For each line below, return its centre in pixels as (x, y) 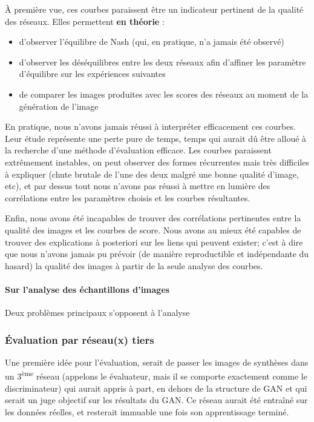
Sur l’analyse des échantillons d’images (87, 289)
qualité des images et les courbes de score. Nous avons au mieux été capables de (153, 229)
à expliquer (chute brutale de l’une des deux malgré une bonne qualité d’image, (152, 174)
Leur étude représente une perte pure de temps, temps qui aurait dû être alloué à (156, 138)
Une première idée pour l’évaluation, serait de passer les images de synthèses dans (157, 362)
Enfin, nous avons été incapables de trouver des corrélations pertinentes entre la (153, 218)
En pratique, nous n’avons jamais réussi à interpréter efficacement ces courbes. (150, 126)
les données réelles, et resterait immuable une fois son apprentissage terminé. (147, 411)
